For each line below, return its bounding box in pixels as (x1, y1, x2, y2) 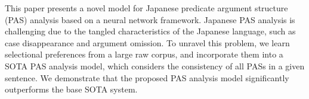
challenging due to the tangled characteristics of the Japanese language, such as (5, 25, 296, 37)
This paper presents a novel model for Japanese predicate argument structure (5, 2, 288, 14)
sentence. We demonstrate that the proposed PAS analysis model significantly (5, 71, 289, 84)
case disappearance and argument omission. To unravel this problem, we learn (5, 36, 290, 49)
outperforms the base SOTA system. (5, 83, 138, 95)
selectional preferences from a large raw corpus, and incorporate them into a (5, 48, 283, 60)
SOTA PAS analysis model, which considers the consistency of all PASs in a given (5, 59, 305, 72)
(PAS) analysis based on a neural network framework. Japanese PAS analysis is (5, 13, 295, 25)
